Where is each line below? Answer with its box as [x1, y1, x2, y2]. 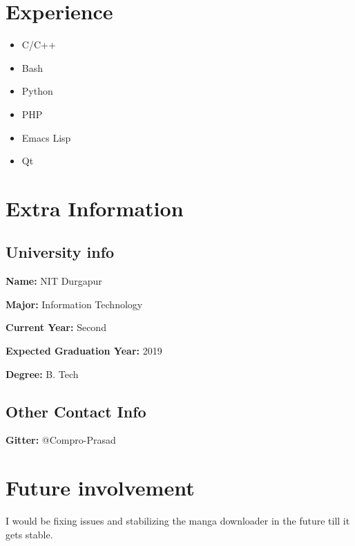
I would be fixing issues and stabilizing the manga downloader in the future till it [6, 514, 350, 528]
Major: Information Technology [6, 296, 143, 311]
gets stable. [6, 527, 53, 541]
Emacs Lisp [21, 130, 71, 144]
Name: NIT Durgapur [6, 274, 102, 288]
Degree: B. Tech [6, 366, 79, 381]
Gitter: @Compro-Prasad [6, 433, 116, 447]
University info [6, 241, 115, 263]
